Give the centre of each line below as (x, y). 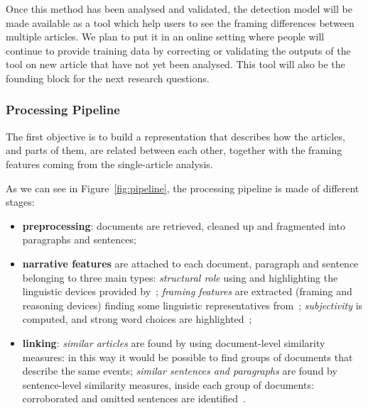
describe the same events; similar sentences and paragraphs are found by (180, 371)
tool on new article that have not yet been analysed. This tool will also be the (175, 64)
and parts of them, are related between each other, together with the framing (174, 150)
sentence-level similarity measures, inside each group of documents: (168, 384)
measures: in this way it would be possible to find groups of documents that (188, 357)
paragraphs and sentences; (79, 239)
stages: (20, 202)
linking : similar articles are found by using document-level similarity (174, 342)
